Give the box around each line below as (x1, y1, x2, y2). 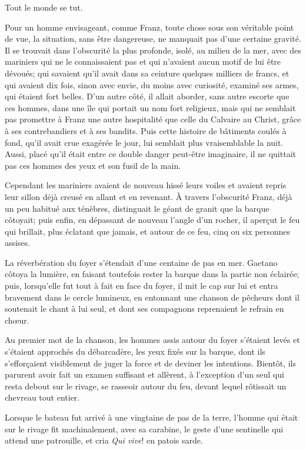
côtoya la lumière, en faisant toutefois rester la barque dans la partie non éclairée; (5, 268, 300, 280)
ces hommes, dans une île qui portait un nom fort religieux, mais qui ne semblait (5, 101, 296, 114)
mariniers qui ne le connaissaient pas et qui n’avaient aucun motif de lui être (5, 55, 281, 68)
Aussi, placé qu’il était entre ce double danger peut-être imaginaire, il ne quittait (5, 148, 296, 160)
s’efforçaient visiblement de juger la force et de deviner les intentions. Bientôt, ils (5, 356, 296, 369)
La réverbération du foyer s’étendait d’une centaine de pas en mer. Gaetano (5, 256, 278, 268)
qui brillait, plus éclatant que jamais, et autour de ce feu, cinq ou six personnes (5, 225, 291, 237)
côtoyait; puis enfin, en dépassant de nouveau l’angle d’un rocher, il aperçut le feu (5, 214, 300, 226)
